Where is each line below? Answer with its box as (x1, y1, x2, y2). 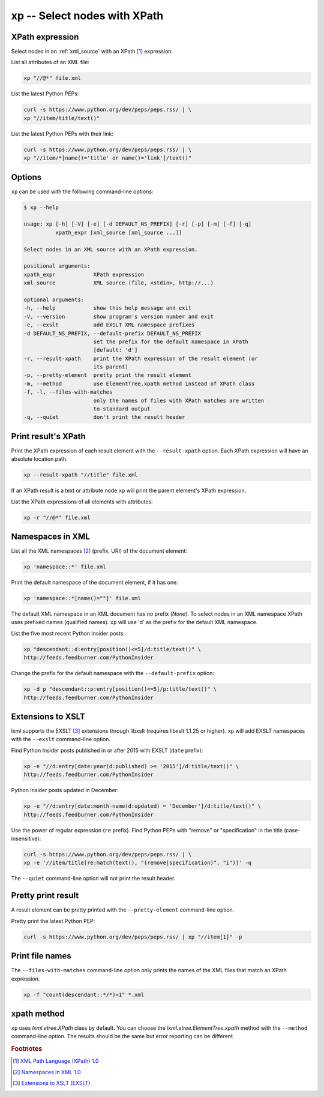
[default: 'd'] (93, 347, 138, 353)
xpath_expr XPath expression (23, 271, 144, 278)
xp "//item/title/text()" (23, 115, 100, 121)
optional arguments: (23, 296, 84, 303)
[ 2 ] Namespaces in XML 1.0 (13, 1068, 81, 1075)
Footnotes (11, 1045, 43, 1053)
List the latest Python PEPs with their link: (11, 130, 114, 137)
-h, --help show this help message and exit (23, 305, 192, 311)
